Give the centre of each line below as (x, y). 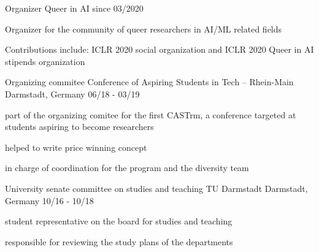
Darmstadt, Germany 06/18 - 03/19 (72, 94)
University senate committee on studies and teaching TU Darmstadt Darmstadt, (156, 188)
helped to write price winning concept (76, 147)
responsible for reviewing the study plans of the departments (119, 241)
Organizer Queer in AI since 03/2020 (74, 8)
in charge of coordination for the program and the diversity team (127, 168)
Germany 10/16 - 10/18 (49, 200)
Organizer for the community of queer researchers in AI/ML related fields (144, 29)
